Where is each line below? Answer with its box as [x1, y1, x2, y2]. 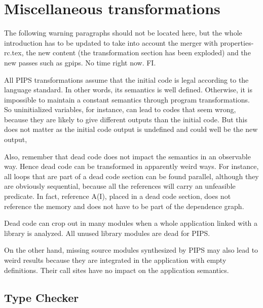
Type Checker [4, 289, 79, 305]
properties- [220, 37, 254, 48]
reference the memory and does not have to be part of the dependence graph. [4, 200, 244, 211]
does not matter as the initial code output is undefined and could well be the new [4, 124, 258, 134]
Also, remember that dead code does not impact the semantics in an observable [4, 151, 251, 161]
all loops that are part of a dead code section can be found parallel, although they [4, 170, 259, 181]
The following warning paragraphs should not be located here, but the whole [4, 27, 242, 38]
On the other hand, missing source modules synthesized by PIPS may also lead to [4, 245, 258, 255]
